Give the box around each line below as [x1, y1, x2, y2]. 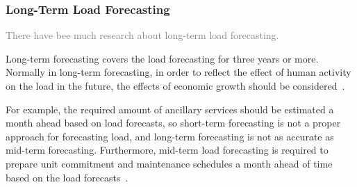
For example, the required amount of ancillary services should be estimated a [6, 101, 334, 116]
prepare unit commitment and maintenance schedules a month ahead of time [6, 156, 333, 170]
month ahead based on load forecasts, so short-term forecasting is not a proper [6, 115, 341, 130]
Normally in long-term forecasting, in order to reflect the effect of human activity [6, 65, 351, 79]
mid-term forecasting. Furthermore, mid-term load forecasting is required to [6, 143, 329, 157]
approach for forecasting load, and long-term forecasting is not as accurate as [6, 129, 334, 143]
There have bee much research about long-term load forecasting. [6, 28, 279, 42]
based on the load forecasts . [6, 170, 128, 184]
